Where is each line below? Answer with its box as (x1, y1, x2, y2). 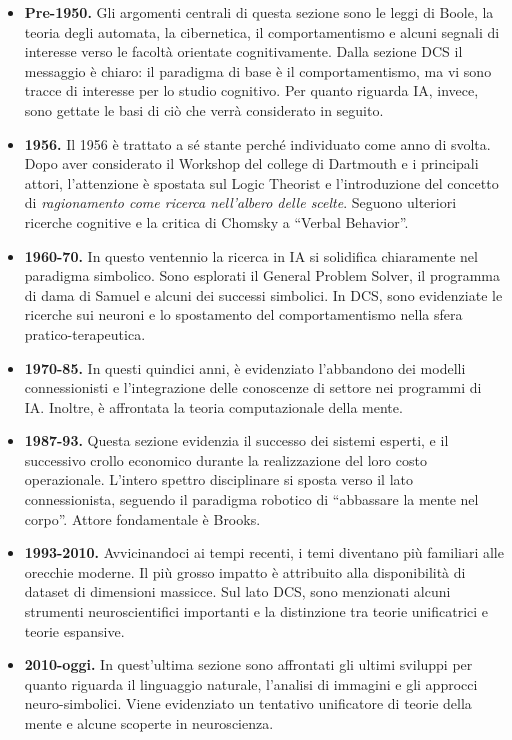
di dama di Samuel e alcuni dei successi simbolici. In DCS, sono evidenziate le (24, 284, 503, 305)
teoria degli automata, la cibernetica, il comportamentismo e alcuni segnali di (24, 21, 500, 42)
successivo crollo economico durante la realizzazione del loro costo (24, 449, 427, 470)
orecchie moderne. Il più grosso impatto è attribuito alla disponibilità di (24, 561, 466, 582)
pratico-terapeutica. (24, 323, 146, 344)
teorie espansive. (24, 620, 125, 641)
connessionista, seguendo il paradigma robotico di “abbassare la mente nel (24, 489, 479, 510)
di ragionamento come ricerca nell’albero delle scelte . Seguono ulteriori (24, 192, 457, 213)
